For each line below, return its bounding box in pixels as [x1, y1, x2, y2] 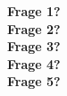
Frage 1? [7, 2, 61, 20]
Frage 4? [7, 54, 61, 73]
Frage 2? [7, 19, 61, 38]
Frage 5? [7, 72, 61, 91]
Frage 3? [7, 37, 61, 56]
